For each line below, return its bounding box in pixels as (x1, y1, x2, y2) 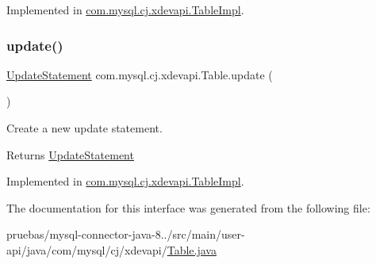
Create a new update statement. (6, 120, 163, 136)
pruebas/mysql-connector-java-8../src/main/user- (6, 226, 245, 243)
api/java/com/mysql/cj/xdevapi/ (6, 241, 167, 258)
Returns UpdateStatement (6, 146, 134, 163)
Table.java (167, 241, 217, 258)
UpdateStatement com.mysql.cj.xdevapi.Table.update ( (6, 66, 273, 82)
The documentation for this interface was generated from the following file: (6, 199, 370, 216)
